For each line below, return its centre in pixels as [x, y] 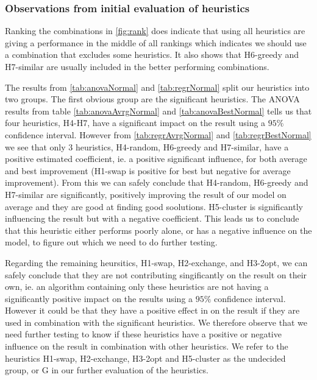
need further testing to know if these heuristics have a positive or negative [143, 334]
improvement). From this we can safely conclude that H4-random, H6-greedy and [157, 182]
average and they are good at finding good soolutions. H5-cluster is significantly [154, 206]
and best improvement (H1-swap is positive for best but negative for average [148, 170]
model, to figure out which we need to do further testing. [111, 242]
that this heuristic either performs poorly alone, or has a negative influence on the [158, 230]
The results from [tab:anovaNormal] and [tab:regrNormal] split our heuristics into [157, 87]
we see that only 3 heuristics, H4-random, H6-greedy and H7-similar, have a [147, 146]
